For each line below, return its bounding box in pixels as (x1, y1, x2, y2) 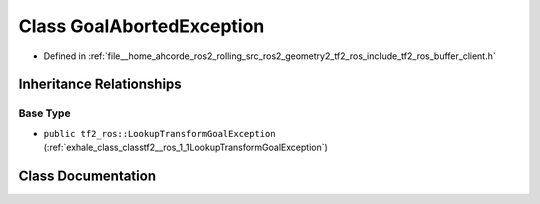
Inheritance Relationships (18, 76, 182, 93)
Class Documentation (18, 167, 157, 184)
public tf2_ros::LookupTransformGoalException (43, 128, 276, 139)
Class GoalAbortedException (18, 15, 265, 37)
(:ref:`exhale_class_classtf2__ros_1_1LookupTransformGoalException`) (43, 141, 329, 154)
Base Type (18, 106, 71, 120)
